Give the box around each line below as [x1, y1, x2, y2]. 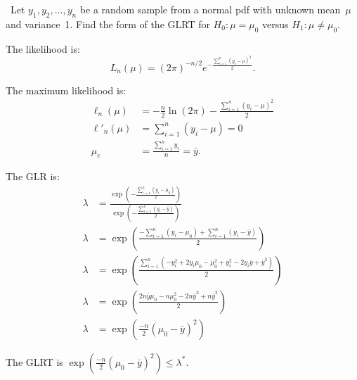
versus [262, 16, 289, 31]
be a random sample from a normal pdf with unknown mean [79, 2, 341, 16]
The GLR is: [6, 169, 60, 184]
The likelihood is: [6, 41, 80, 56]
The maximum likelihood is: [6, 82, 126, 97]
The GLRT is [6, 354, 63, 369]
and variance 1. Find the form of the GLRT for [6, 16, 210, 31]
